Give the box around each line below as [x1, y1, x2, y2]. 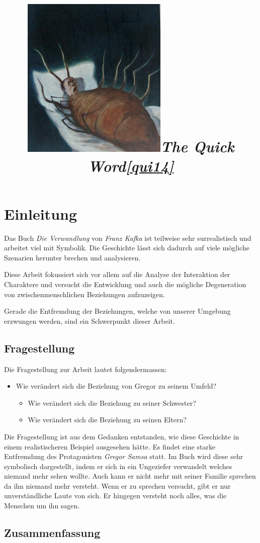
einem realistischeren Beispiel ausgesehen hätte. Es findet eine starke [4, 441, 216, 451]
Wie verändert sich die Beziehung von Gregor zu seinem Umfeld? [16, 381, 217, 391]
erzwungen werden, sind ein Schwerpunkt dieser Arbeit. [4, 315, 175, 326]
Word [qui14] [88, 155, 174, 176]
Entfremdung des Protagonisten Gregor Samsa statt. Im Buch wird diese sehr [4, 451, 243, 462]
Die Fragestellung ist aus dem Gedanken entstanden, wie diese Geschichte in [4, 431, 239, 441]
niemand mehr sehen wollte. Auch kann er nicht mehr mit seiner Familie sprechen [4, 471, 256, 481]
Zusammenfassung [4, 525, 101, 540]
